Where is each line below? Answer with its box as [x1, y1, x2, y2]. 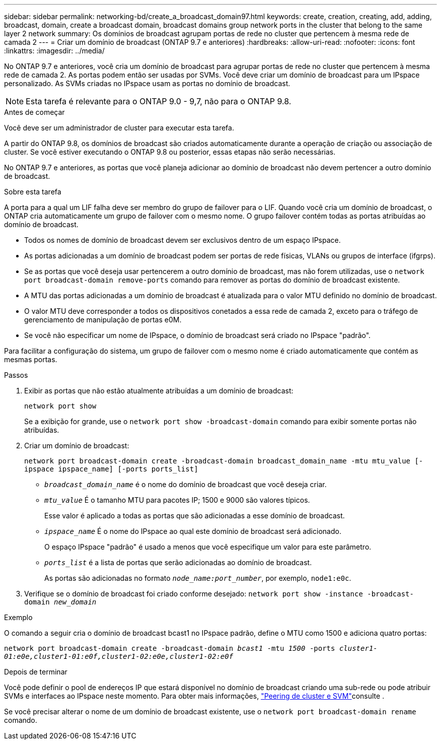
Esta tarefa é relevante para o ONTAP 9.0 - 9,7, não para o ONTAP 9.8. [26, 96, 291, 106]
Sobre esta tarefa [4, 187, 61, 196]
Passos [4, 371, 28, 379]
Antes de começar [4, 108, 65, 116]
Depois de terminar [4, 667, 67, 676]
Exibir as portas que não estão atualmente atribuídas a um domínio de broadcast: [24, 386, 293, 395]
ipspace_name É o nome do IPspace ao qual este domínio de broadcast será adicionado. [44, 527, 341, 535]
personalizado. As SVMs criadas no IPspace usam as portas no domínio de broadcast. [4, 79, 290, 88]
